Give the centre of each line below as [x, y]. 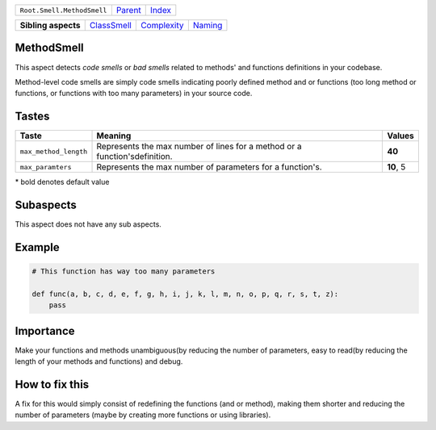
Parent [128, 10]
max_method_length [54, 151]
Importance [45, 331]
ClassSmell [111, 25]
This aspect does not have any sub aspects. [88, 224]
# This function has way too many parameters [124, 271]
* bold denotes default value [62, 182]
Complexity [162, 25]
